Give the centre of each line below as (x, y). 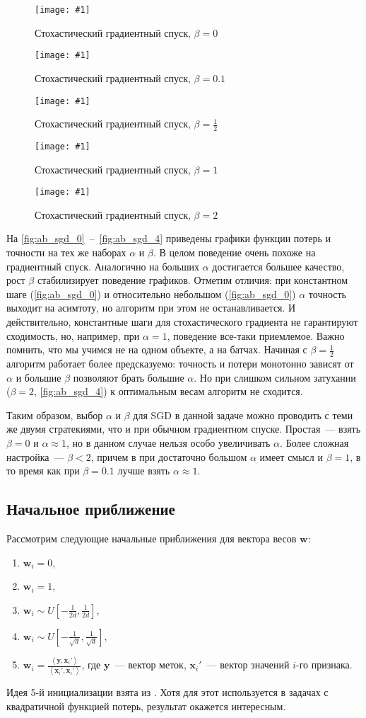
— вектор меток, (150, 665)
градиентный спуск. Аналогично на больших (103, 266)
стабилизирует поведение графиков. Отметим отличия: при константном (193, 280)
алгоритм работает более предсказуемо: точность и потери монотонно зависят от (180, 364)
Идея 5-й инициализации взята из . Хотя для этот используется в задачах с (167, 692)
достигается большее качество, (278, 266)
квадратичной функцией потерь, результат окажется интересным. (146, 706)
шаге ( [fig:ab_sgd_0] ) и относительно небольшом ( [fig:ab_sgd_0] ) (151, 294)
